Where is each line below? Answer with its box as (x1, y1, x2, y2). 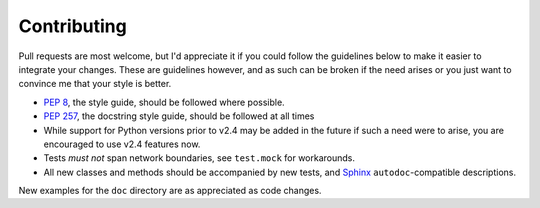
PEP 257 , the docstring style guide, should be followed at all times (43, 110, 315, 122)
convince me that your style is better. (18, 78, 172, 90)
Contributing (18, 15, 127, 37)
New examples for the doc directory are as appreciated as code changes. (18, 185, 322, 197)
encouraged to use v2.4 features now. (43, 138, 201, 150)
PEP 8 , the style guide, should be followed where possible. (43, 96, 285, 108)
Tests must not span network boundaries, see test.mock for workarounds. (43, 152, 355, 164)
